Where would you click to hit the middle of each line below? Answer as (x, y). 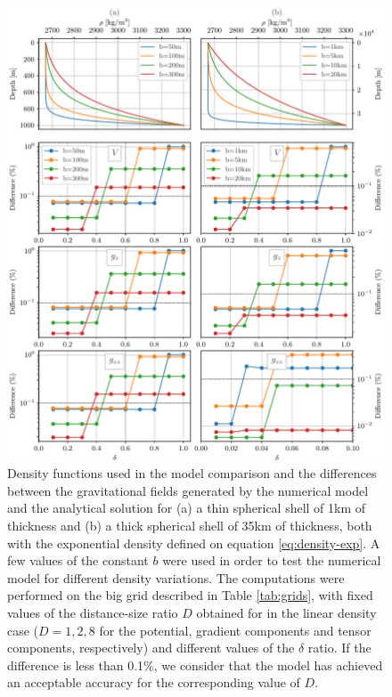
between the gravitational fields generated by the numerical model (188, 490)
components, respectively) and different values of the (151, 648)
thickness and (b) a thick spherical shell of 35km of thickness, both (190, 525)
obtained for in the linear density (286, 612)
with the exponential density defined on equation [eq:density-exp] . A (194, 543)
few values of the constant (78, 560)
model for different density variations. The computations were (176, 577)
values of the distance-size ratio (93, 612)
